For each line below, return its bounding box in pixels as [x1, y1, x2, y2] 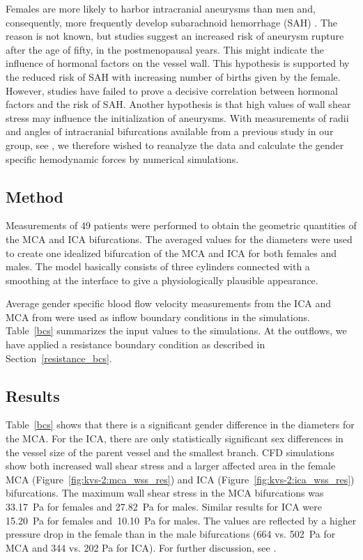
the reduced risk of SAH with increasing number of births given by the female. [6, 69, 341, 84]
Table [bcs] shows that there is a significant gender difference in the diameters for [6, 417, 355, 432]
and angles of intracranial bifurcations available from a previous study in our [6, 124, 334, 139]
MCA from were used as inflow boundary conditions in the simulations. [6, 309, 310, 324]
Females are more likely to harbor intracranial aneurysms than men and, [6, 1, 316, 15]
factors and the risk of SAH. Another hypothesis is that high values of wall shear [6, 97, 351, 111]
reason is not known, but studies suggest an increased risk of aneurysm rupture [6, 29, 344, 43]
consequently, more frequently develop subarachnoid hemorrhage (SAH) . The [6, 15, 337, 29]
